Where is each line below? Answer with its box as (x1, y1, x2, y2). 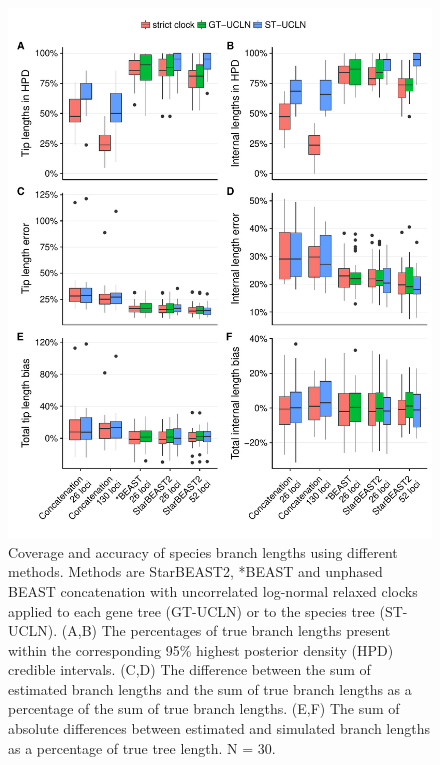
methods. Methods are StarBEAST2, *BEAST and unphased (8, 561, 383, 582)
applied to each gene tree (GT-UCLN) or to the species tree (8, 600, 375, 621)
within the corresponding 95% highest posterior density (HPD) (8, 639, 394, 660)
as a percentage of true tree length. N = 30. (8, 737, 276, 758)
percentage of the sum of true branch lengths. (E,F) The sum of (8, 698, 400, 719)
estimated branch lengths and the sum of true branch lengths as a (8, 678, 412, 699)
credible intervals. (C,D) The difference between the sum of (8, 659, 371, 680)
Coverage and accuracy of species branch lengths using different (8, 541, 398, 562)
